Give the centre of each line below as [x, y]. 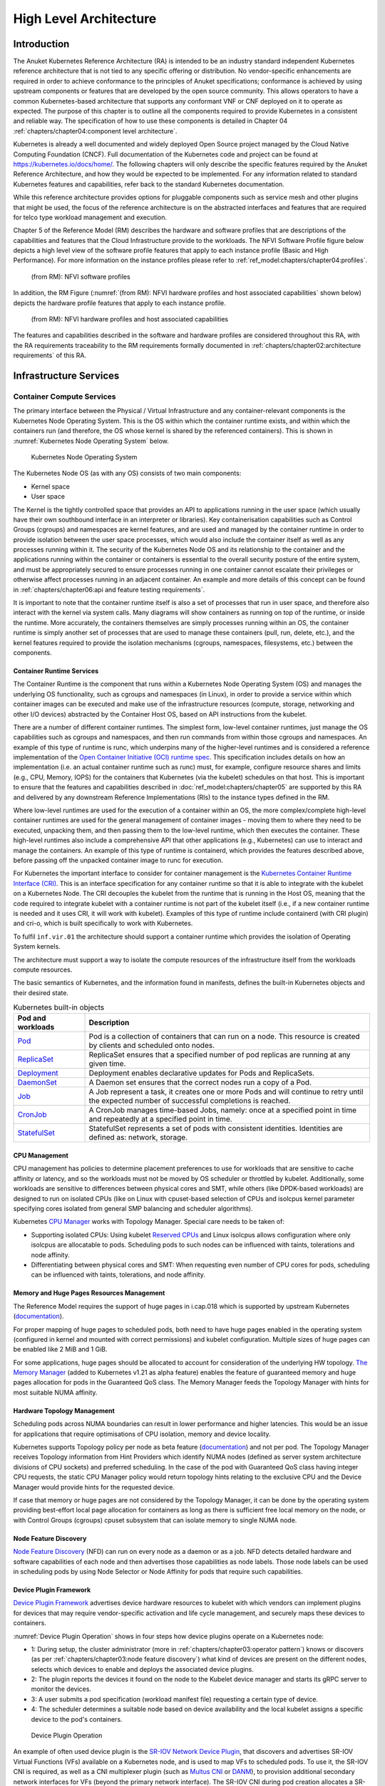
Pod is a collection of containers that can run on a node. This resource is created [224, 1037]
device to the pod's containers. [77, 1719]
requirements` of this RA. [50, 355]
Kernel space [51, 487]
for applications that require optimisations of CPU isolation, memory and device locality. [142, 1434]
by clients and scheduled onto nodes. [152, 1045]
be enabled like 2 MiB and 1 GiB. [60, 1350]
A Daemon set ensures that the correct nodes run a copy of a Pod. [200, 1082]
